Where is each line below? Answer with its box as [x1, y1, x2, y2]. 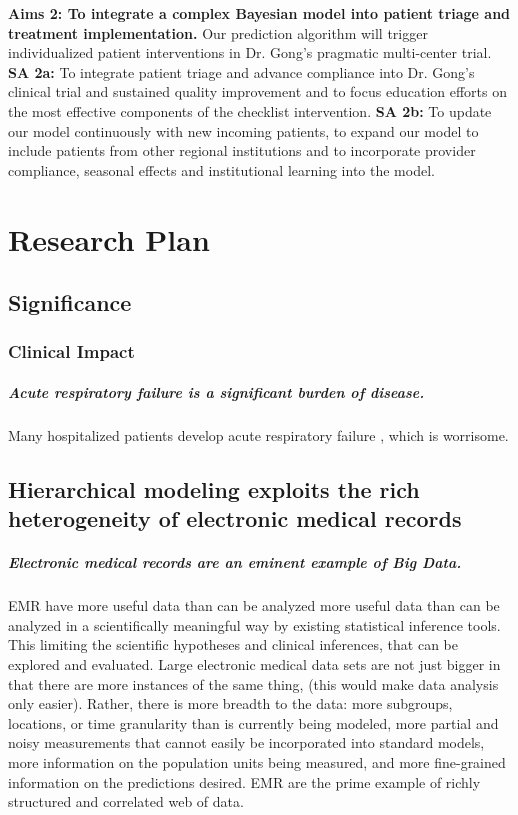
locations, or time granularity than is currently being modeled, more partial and [8, 712, 499, 733]
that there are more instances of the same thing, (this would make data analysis [8, 673, 499, 694]
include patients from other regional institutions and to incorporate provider [8, 140, 476, 161]
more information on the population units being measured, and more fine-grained [8, 751, 506, 772]
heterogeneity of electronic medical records [8, 503, 462, 534]
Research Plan [8, 218, 210, 259]
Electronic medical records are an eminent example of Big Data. [8, 552, 462, 573]
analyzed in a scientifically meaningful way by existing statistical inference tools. [8, 614, 501, 635]
